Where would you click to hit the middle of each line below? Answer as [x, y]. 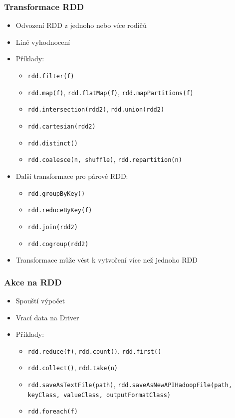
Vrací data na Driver [47, 317]
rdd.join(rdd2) [53, 227]
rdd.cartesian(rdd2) [62, 126]
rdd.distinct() [53, 143]
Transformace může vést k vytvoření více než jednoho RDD [107, 260]
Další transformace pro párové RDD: [72, 176]
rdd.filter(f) [51, 76]
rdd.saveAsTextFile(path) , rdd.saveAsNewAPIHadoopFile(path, [130, 384]
